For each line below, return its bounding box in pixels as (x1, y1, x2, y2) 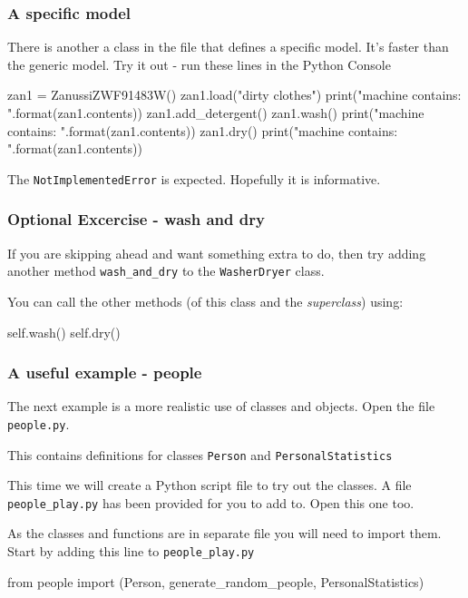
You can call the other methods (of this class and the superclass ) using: (7, 291, 404, 310)
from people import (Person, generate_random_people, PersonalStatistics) (7, 572, 424, 591)
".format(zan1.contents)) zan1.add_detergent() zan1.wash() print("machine (7, 103, 424, 122)
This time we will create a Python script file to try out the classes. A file (7, 475, 412, 495)
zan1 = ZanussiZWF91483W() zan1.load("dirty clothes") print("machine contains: (7, 85, 462, 104)
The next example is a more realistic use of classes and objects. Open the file (7, 397, 435, 416)
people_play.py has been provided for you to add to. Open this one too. (7, 493, 414, 512)
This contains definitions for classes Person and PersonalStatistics (7, 445, 393, 464)
